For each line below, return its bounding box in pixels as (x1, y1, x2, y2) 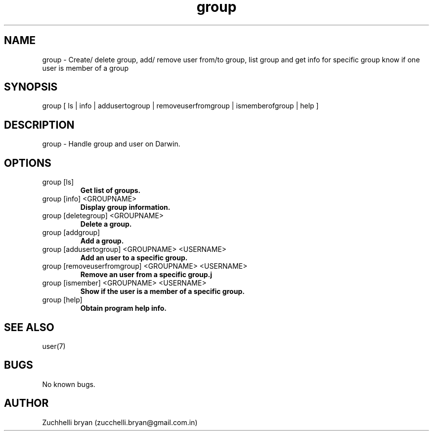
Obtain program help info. (80, 304, 167, 313)
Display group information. (80, 203, 171, 212)
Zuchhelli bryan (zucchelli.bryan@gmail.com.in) (42, 418, 198, 427)
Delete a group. (80, 220, 132, 229)
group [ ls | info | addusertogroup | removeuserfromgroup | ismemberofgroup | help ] (42, 101, 319, 110)
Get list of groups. (80, 186, 141, 195)
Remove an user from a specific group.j (80, 270, 213, 279)
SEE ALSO (4, 321, 54, 334)
